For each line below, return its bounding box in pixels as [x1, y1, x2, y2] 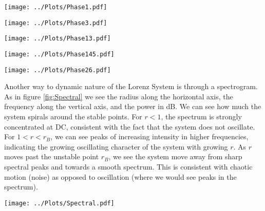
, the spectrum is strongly [161, 111, 242, 122]
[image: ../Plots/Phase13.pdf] [4, 35, 111, 43]
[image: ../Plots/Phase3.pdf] [4, 19, 107, 27]
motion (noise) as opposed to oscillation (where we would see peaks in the [4, 171, 237, 182]
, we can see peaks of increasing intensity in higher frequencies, [50, 131, 249, 142]
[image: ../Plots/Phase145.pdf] [4, 50, 115, 58]
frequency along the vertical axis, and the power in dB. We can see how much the [4, 101, 261, 112]
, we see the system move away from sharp [108, 151, 242, 162]
